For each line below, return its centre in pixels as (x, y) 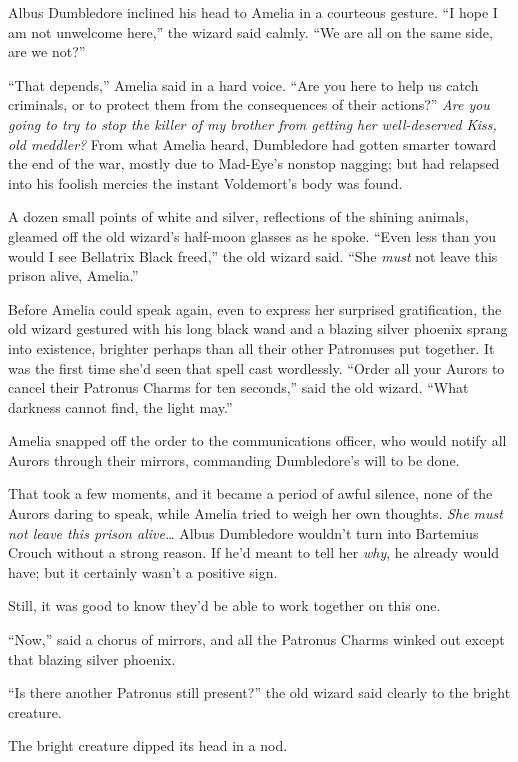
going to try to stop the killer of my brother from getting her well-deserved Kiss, (252, 123)
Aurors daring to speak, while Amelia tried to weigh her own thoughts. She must (255, 513)
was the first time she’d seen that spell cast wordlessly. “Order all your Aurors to (256, 367)
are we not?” (47, 51)
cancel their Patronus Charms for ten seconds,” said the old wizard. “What (238, 387)
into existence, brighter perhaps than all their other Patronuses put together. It (251, 347)
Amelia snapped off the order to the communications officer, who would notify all (257, 440)
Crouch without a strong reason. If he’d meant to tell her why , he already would (254, 552)
